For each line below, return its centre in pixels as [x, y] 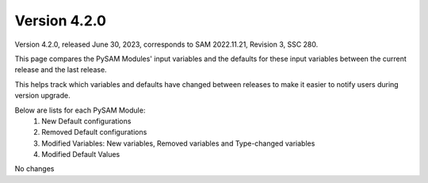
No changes [34, 169]
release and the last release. [61, 70]
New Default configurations [86, 121]
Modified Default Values [81, 154]
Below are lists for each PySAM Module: [80, 110]
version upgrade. [42, 96]
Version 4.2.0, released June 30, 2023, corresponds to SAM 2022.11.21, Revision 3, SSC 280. [166, 44]
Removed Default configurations [94, 132]
